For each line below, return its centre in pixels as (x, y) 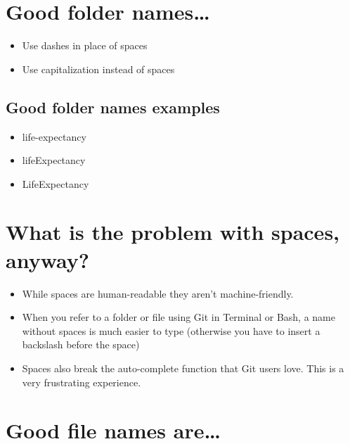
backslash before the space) (81, 344)
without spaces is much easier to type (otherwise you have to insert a (171, 330)
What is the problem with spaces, (173, 232)
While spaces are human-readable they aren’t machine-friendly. (158, 293)
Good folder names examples (113, 107)
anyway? (47, 259)
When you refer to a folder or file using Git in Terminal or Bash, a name (179, 317)
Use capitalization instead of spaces (98, 69)
